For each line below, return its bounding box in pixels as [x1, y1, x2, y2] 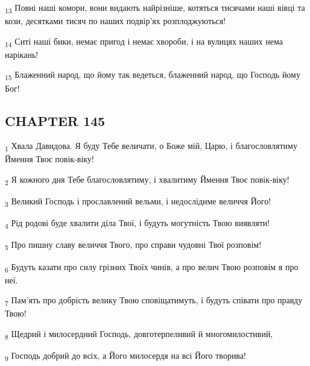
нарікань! [5, 48, 39, 60]
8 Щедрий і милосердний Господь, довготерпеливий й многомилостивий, [5, 327, 273, 341]
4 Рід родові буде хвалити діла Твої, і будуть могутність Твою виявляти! [5, 216, 270, 231]
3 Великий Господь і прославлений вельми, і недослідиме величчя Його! [5, 195, 271, 209]
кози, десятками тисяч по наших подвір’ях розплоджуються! [5, 14, 226, 27]
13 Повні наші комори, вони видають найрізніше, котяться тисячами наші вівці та [5, 1, 305, 15]
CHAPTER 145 [5, 111, 106, 130]
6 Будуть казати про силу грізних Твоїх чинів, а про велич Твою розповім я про [5, 260, 299, 274]
